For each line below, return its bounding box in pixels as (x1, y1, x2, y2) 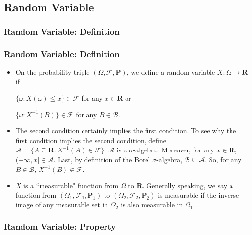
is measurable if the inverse (158, 190, 239, 200)
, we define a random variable (126, 66, 215, 77)
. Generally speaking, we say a (142, 180, 233, 191)
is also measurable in (121, 199, 183, 210)
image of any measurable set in (15, 199, 108, 210)
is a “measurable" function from (23, 180, 119, 191)
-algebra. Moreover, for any (133, 145, 214, 155)
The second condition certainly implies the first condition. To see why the (15, 126, 236, 136)
